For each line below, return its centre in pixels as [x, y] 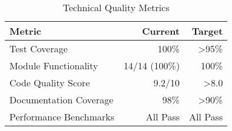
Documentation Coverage [62, 100]
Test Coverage [39, 48]
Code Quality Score [50, 83]
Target [207, 31]
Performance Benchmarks [62, 117]
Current [161, 31]
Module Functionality [54, 65]
